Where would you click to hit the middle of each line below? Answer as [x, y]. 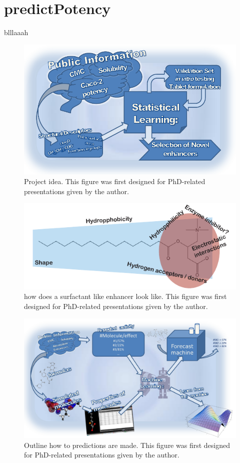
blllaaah [16, 32]
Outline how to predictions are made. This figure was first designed [127, 445]
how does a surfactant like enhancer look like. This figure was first [125, 296]
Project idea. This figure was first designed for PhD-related [115, 181]
